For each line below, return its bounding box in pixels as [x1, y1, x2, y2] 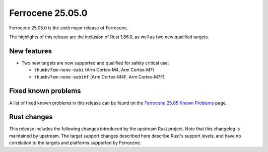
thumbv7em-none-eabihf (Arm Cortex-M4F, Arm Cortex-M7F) [34, 74, 165, 79]
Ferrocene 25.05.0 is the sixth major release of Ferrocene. [9, 25, 129, 31]
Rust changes [9, 113, 53, 121]
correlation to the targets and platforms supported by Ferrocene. [9, 140, 141, 146]
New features [9, 47, 52, 55]
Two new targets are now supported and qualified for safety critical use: [21, 60, 169, 66]
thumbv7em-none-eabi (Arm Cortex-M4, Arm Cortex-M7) [34, 67, 155, 73]
